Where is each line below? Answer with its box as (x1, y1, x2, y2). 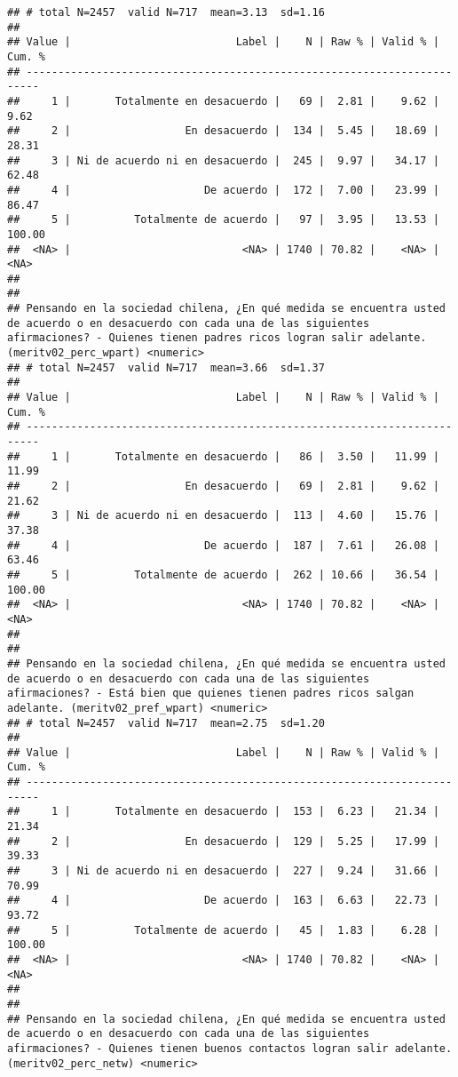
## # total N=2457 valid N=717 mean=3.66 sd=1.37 (7, 361, 325, 374)
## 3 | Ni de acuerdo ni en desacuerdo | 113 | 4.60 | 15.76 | (7, 509, 439, 523)
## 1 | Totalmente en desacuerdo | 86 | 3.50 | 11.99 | (7, 450, 439, 463)
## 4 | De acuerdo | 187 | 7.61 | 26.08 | (7, 538, 439, 552)
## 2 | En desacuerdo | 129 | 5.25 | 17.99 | (7, 834, 439, 848)
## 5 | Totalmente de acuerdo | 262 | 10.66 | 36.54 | (7, 568, 439, 581)
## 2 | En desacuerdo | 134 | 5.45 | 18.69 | (7, 124, 439, 138)
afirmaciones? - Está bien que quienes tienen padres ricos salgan (7, 687, 415, 700)
